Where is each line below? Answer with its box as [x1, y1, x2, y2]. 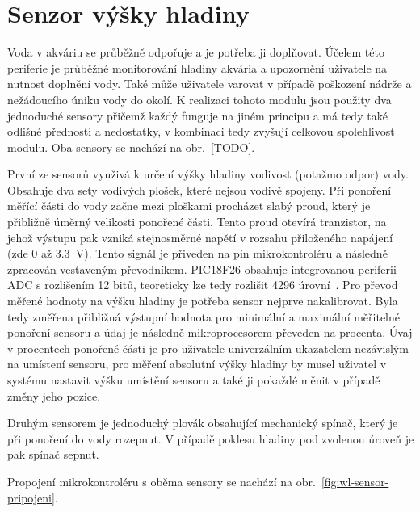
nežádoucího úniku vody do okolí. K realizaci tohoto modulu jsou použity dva [7, 90, 392, 107]
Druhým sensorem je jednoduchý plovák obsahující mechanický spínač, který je [7, 414, 398, 431]
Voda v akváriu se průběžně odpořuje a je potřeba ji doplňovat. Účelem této [7, 44, 384, 61]
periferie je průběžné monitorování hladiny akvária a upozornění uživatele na [7, 59, 388, 76]
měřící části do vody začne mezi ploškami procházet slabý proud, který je [7, 197, 371, 214]
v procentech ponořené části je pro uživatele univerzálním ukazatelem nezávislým [7, 339, 409, 356]
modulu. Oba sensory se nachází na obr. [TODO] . [7, 138, 255, 155]
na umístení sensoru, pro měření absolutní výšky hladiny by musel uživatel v [7, 355, 387, 372]
